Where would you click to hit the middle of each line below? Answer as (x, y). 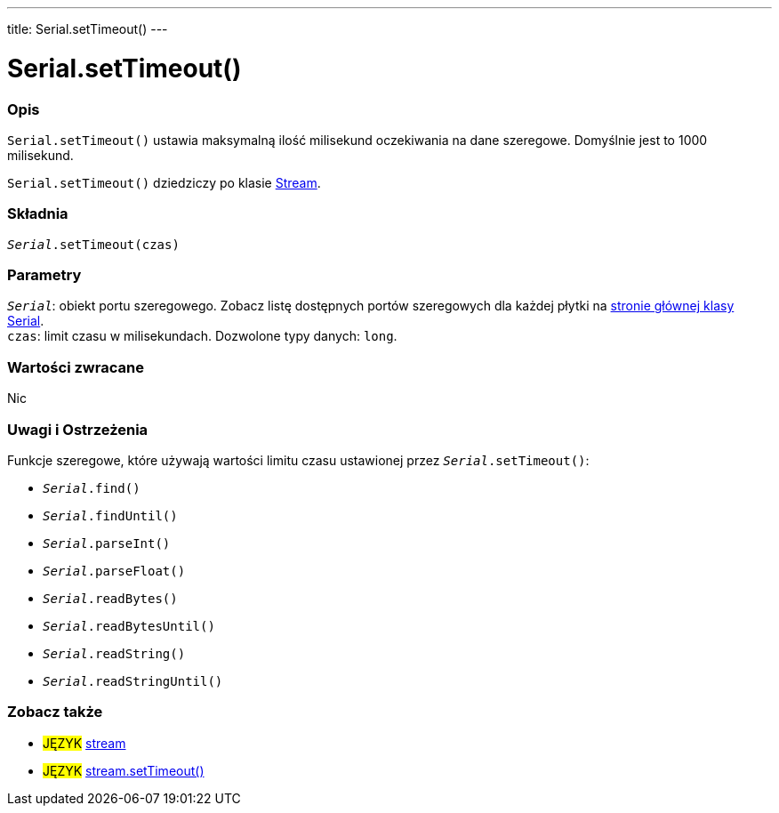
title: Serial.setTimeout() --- (88, 29)
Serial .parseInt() (107, 543)
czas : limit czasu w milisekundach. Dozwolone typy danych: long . (202, 336)
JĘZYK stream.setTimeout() (124, 770)
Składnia (38, 214)
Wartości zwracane (76, 367)
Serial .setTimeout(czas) (93, 244)
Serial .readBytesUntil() (129, 626)
